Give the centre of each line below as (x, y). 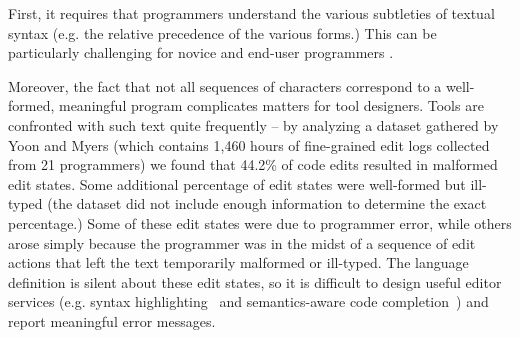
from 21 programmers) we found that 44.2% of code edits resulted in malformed (253, 164)
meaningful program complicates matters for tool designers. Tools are (271, 105)
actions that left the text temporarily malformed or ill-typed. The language (238, 262)
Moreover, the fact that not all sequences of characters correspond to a (225, 85)
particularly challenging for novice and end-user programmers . (201, 52)
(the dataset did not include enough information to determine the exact (267, 203)
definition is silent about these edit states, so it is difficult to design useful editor (255, 281)
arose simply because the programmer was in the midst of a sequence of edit (242, 242)
